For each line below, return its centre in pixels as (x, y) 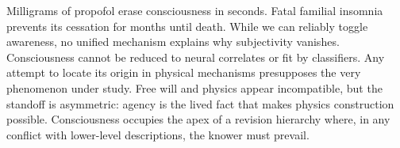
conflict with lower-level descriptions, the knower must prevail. (158, 134)
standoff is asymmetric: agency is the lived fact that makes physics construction (200, 103)
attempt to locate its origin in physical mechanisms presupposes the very (184, 72)
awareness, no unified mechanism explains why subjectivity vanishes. (173, 42)
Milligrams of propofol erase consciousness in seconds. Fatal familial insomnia (195, 10)
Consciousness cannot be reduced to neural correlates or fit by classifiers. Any (196, 57)
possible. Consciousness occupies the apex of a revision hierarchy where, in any (198, 119)
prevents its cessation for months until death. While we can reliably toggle (187, 26)
